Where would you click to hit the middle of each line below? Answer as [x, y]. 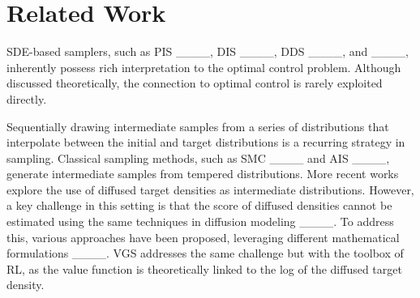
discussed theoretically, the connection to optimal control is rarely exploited [195, 83]
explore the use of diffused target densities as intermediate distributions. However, [210, 189]
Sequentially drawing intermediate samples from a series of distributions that [198, 126]
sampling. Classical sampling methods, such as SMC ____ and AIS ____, [198, 158]
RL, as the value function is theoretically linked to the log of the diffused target [204, 268]
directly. [27, 98]
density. [26, 285]
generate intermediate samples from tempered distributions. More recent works [203, 174]
